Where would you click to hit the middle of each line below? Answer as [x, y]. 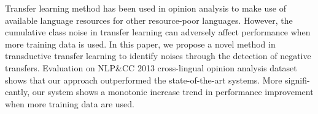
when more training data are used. [70, 103]
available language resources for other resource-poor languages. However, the [149, 20]
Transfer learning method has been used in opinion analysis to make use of [145, 8]
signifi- [297, 80]
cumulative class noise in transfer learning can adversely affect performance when [158, 32]
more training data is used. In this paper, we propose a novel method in [140, 44]
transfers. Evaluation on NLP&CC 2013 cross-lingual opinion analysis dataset [151, 67]
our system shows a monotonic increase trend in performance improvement [173, 92]
